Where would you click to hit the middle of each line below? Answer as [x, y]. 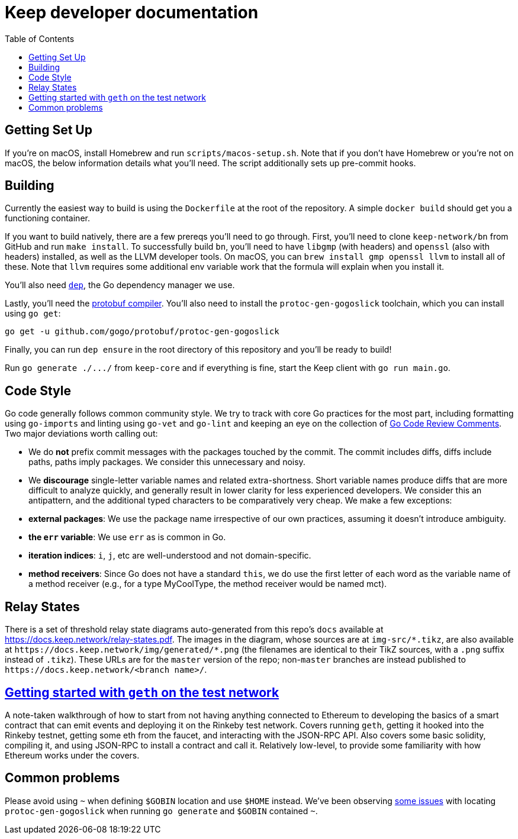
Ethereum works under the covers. [72, 755]
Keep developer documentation [132, 12]
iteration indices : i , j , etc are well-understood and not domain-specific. [170, 556]
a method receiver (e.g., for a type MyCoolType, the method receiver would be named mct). [208, 584]
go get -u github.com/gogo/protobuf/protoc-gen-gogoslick [142, 332]
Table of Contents [40, 38]
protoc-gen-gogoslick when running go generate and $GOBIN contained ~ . [161, 811]
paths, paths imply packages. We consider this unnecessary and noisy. [167, 462]
